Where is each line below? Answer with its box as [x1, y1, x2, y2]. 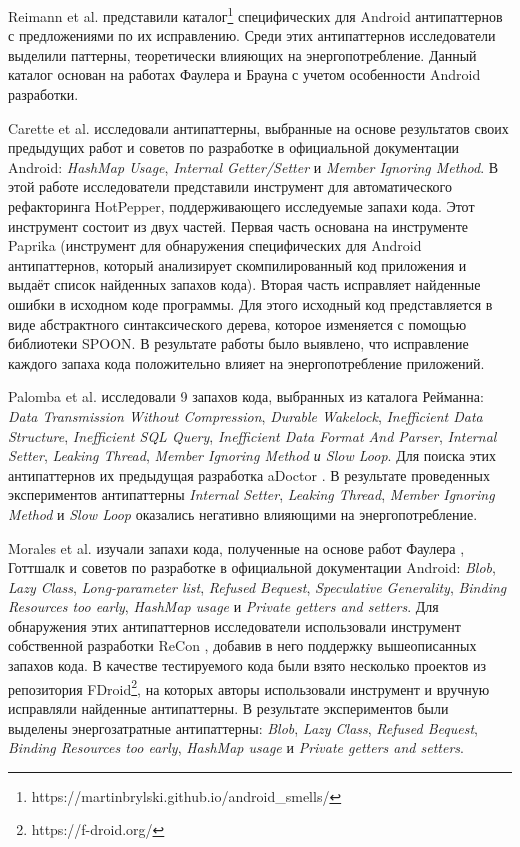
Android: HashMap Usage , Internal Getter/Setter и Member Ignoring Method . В [8, 156, 499, 177]
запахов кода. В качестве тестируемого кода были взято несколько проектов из [8, 655, 486, 676]
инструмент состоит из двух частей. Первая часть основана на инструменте [8, 215, 469, 236]
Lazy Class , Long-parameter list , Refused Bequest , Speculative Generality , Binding [8, 576, 507, 597]
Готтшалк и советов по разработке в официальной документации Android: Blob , [8, 557, 496, 578]
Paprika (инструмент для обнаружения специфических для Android [8, 235, 422, 256]
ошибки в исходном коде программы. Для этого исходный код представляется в [8, 293, 493, 314]
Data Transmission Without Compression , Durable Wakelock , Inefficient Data [8, 405, 483, 426]
